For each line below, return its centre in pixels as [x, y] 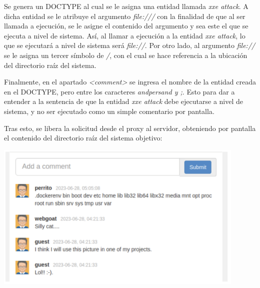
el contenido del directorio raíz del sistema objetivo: [83, 138]
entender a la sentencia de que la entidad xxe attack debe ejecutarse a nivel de [124, 101]
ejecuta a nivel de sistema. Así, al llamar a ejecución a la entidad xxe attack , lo [125, 35]
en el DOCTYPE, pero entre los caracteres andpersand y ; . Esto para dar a [119, 91]
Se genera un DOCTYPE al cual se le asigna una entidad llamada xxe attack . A [126, 6]
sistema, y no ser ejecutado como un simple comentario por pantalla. [109, 111]
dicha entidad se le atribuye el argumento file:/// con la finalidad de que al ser [125, 16]
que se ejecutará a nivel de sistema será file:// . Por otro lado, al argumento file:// [130, 45]
